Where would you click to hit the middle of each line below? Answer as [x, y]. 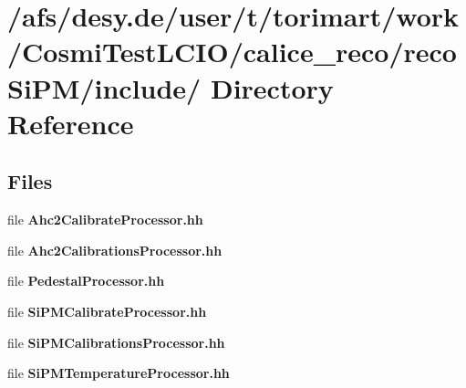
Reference [71, 123]
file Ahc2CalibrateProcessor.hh [105, 220]
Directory [272, 87]
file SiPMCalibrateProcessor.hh [107, 311]
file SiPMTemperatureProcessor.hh [119, 373]
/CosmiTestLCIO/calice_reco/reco [232, 52]
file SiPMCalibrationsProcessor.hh [116, 342]
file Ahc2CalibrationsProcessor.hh [115, 250]
